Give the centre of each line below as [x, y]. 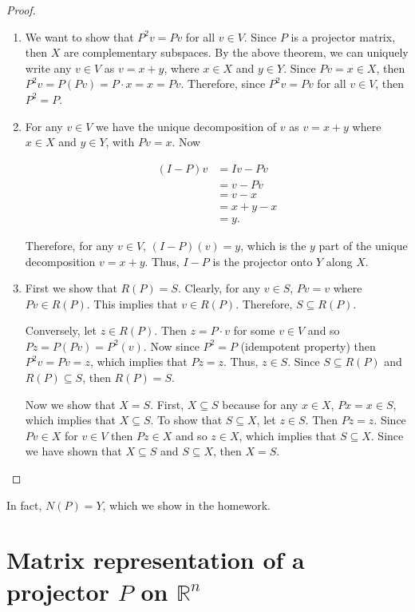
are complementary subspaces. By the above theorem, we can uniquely [236, 52]
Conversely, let [61, 330]
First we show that [71, 288]
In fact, [24, 505]
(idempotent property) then [308, 346]
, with [120, 142]
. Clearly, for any [219, 288]
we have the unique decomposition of [186, 126]
